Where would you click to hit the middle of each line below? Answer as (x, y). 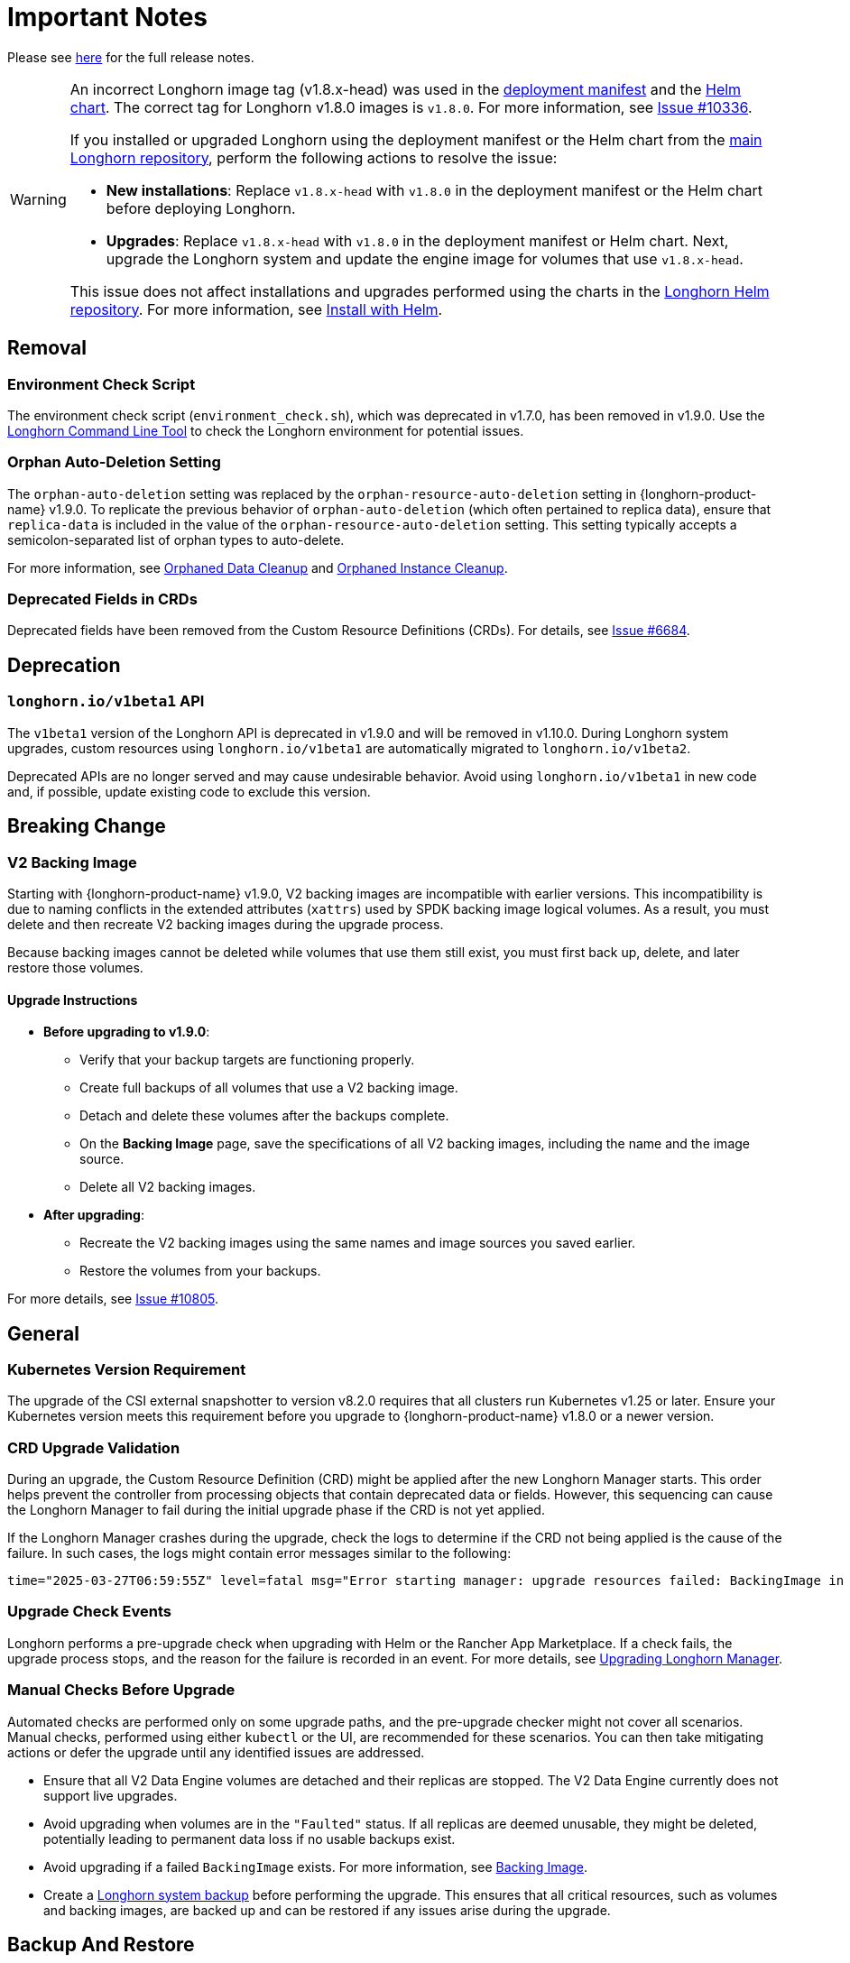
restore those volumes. (75, 967)
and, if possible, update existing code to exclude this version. (189, 791)
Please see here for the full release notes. (131, 57)
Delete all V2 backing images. (168, 1187)
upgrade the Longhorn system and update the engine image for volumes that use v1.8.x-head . (425, 258)
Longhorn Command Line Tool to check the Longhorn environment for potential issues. (266, 430)
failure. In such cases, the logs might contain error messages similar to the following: (259, 1553)
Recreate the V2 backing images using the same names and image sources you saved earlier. (358, 1243)
